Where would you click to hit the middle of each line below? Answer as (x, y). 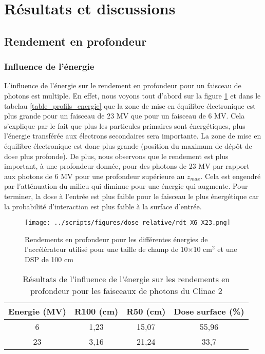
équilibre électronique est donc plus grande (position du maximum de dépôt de (128, 145)
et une (227, 249)
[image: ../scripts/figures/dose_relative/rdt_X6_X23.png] (128, 223)
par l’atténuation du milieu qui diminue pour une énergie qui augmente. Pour (126, 186)
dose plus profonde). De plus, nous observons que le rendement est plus (116, 156)
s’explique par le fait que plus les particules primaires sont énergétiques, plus (125, 125)
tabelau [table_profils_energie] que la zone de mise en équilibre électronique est (130, 105)
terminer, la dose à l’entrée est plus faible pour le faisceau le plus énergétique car (131, 196)
